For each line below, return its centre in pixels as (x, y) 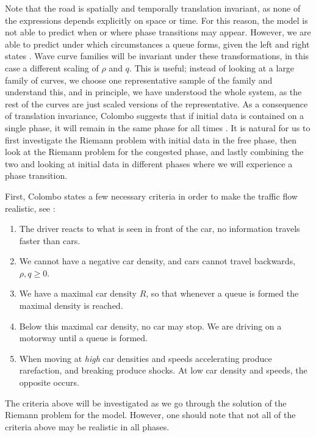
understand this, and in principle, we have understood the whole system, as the (153, 92)
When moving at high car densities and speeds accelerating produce (145, 358)
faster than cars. (50, 240)
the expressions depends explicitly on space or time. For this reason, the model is (156, 20)
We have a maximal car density (78, 293)
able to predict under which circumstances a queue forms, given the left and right (157, 44)
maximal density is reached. (71, 305)
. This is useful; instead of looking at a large (212, 67)
